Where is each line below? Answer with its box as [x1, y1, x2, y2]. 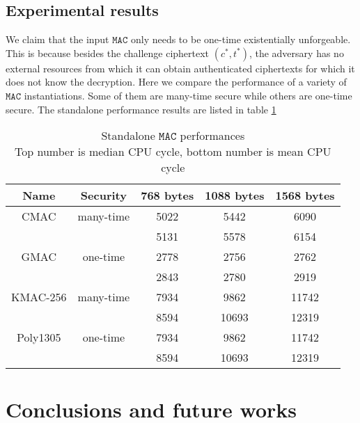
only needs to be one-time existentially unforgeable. [130, 32, 351, 47]
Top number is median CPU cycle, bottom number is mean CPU [15, 143, 331, 160]
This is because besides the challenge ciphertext [6, 45, 210, 60]
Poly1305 [17, 329, 61, 346]
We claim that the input [6, 32, 109, 47]
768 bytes [141, 187, 194, 204]
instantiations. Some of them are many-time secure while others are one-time [24, 88, 352, 102]
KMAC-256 [11, 289, 67, 305]
